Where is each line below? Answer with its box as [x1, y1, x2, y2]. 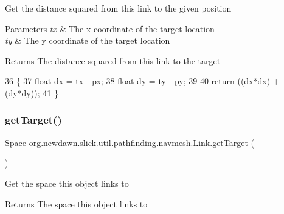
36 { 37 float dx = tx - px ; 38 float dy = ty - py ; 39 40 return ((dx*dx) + [5, 75, 280, 87]
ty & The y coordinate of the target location [5, 34, 170, 47]
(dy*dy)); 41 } [5, 86, 58, 99]
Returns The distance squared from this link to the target [5, 54, 221, 67]
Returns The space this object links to [5, 197, 148, 210]
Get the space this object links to [5, 176, 129, 189]
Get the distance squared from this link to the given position [5, 2, 232, 14]
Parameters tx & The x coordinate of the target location [5, 22, 215, 35]
